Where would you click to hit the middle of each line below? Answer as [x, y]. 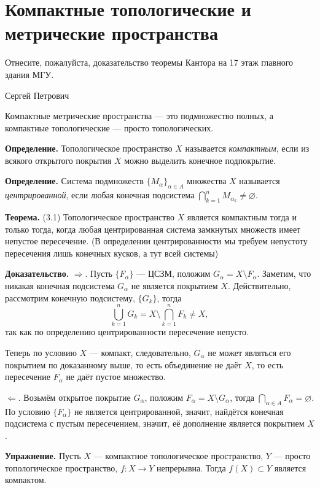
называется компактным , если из [247, 148]
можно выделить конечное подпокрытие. [200, 160]
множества [207, 181]
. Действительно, [259, 286]
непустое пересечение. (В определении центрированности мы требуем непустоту [156, 241]
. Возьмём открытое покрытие [74, 397]
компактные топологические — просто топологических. [109, 127]
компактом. [26, 480]
